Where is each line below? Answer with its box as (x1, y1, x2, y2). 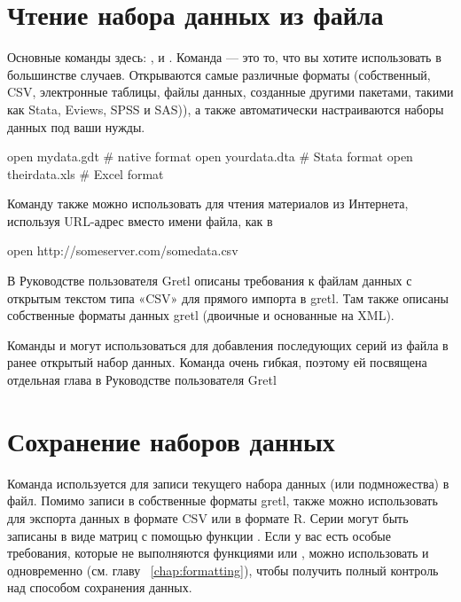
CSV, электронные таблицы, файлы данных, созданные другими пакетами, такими (7, 82, 454, 101)
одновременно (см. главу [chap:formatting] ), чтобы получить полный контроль (7, 560, 439, 579)
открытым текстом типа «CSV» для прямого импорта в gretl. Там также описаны (7, 288, 449, 307)
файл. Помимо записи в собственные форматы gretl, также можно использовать (7, 491, 438, 510)
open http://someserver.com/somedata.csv (7, 241, 238, 260)
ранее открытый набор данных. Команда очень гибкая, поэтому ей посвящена (7, 353, 427, 371)
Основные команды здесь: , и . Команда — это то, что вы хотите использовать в (7, 48, 441, 66)
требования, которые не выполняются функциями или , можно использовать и (7, 543, 429, 562)
